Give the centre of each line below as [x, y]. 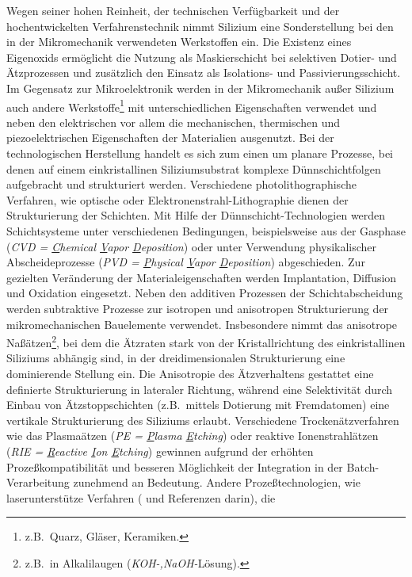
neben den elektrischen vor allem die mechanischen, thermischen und [174, 122]
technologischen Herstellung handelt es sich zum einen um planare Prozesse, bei [200, 153]
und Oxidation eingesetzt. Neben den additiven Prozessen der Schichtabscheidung [205, 293]
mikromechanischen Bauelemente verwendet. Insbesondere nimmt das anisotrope [202, 324]
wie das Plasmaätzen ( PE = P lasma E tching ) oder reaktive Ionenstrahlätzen [193, 436]
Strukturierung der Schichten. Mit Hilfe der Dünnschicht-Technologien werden [196, 215]
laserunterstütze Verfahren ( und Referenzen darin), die [141, 497]
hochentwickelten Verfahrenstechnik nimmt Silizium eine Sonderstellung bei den [200, 26]
